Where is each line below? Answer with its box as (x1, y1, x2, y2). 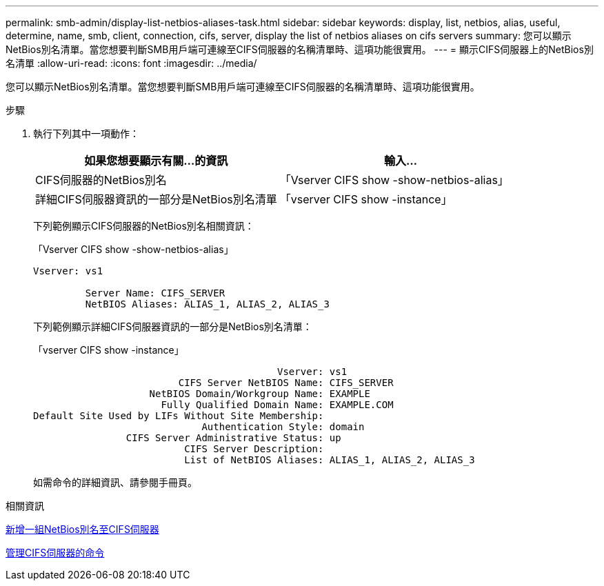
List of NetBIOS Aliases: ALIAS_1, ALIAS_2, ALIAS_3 (184, 454, 475, 465)
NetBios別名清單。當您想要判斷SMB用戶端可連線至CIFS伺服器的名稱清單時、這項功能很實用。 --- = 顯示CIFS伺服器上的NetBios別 (6, 43, 594, 55)
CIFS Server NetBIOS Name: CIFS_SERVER (178, 377, 394, 388)
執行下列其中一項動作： (33, 128, 139, 139)
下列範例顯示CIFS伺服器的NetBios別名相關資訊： (33, 220, 254, 232)
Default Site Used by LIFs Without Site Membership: (33, 410, 324, 421)
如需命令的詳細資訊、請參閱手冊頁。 (33, 476, 197, 488)
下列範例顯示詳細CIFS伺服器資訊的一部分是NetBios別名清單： (33, 321, 312, 332)
